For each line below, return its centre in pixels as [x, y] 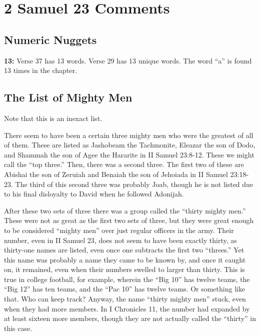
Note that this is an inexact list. [53, 118]
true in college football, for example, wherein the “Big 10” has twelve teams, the [127, 279]
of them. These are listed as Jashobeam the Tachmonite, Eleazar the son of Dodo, [130, 145]
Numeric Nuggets [50, 39]
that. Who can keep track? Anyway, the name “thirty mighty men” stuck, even [125, 299]
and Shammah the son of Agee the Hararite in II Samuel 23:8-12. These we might [129, 154]
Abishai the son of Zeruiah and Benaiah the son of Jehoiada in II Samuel [116, 174]
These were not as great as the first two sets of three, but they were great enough [129, 220]
